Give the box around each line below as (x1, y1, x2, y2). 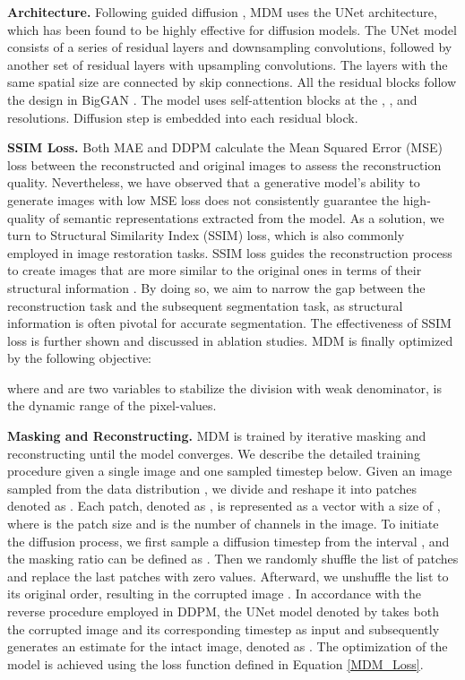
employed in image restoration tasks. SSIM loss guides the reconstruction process (7, 243, 452, 262)
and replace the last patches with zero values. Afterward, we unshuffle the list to (7, 566, 449, 585)
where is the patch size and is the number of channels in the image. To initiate (7, 514, 439, 533)
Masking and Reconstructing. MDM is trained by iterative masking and (7, 426, 426, 445)
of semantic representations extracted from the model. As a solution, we (49, 208, 444, 227)
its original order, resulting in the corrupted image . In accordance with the (7, 584, 422, 603)
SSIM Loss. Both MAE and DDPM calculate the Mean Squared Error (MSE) (7, 138, 443, 157)
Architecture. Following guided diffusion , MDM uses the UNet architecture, (7, 3, 437, 21)
